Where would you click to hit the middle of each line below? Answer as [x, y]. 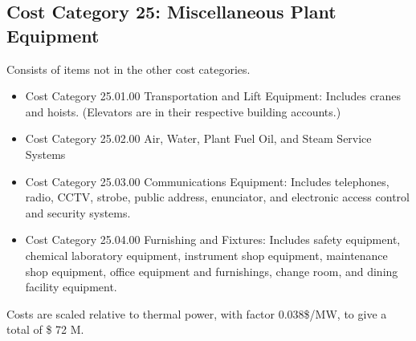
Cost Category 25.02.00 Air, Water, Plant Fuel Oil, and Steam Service [198, 138]
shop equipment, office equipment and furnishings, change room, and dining [212, 271]
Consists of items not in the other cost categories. [128, 69]
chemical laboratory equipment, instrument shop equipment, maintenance [206, 255]
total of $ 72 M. [45, 329]
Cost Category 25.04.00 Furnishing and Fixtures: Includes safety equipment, [213, 240]
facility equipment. [71, 287]
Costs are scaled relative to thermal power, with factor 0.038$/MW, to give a [197, 313]
